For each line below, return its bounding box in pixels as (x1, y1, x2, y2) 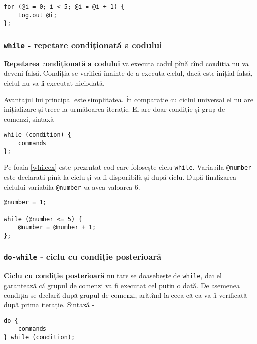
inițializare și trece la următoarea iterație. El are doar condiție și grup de (4, 104, 225, 114)
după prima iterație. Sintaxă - (4, 299, 94, 310)
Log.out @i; (18, 11, 57, 19)
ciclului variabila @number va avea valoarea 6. (4, 181, 140, 192)
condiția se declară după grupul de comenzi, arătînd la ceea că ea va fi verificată (4, 290, 247, 300)
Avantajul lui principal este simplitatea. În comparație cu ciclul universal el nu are (4, 94, 254, 104)
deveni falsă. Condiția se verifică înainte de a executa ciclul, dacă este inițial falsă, (4, 68, 253, 78)
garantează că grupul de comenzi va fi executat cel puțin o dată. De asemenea (4, 280, 240, 290)
